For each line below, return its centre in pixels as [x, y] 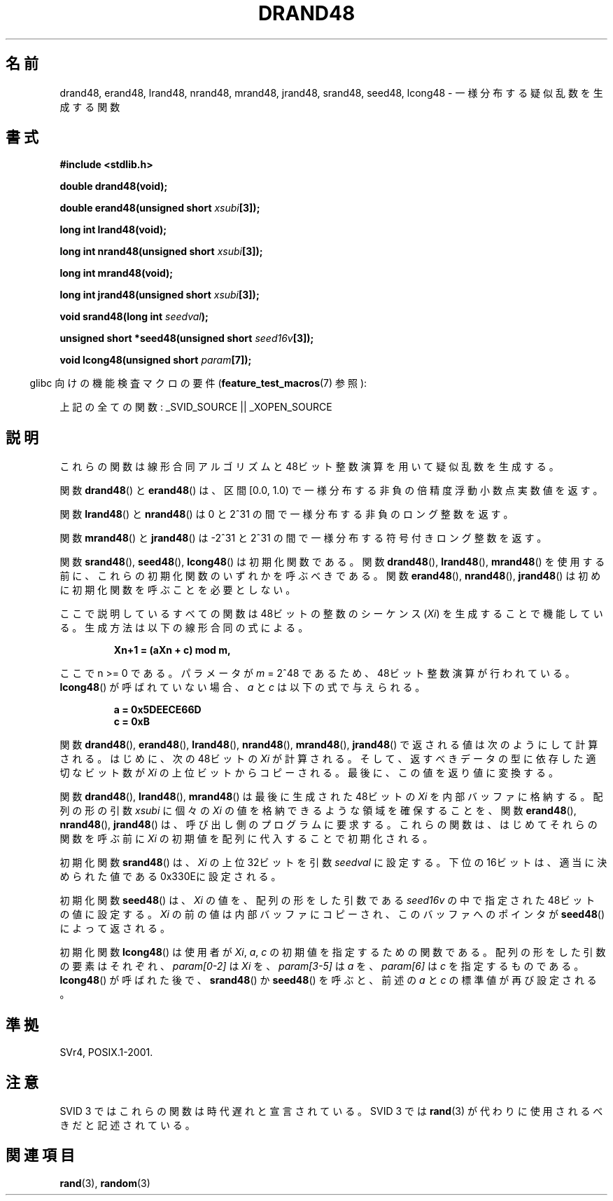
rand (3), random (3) [105, 1183]
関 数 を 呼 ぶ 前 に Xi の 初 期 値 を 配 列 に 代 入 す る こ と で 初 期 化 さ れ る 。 [246, 839]
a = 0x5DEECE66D [157, 710]
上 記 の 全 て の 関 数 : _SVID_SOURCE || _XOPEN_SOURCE [196, 407]
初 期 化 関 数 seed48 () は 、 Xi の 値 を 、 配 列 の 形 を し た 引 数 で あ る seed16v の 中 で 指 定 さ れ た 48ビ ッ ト [327, 900]
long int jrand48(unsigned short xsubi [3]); [160, 295]
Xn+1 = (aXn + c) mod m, [172, 650]
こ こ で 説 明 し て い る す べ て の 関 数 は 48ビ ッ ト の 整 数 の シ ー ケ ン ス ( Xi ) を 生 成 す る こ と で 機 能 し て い [331, 614]
